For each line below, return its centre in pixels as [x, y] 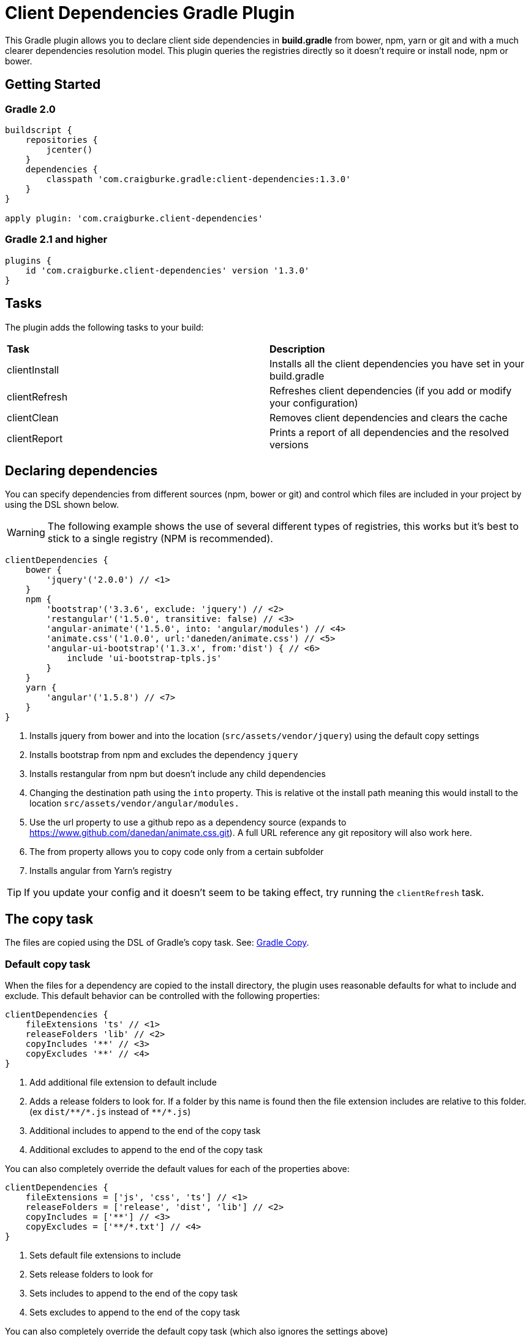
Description [297, 349]
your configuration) [314, 403]
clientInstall [33, 370]
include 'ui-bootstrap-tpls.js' [145, 658]
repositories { [62, 140]
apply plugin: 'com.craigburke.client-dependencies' [134, 218]
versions [289, 444]
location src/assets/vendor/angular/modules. [134, 803]
